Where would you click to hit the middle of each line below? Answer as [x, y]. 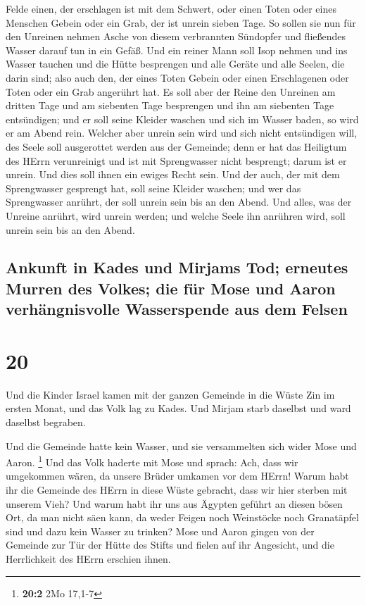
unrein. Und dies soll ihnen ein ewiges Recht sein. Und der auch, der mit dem [173, 174]
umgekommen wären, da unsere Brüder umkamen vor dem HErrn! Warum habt [177, 476]
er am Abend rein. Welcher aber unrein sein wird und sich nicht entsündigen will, [182, 133]
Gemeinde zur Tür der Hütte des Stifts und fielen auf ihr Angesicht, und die [170, 545]
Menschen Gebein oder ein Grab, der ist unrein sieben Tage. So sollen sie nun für [181, 22]
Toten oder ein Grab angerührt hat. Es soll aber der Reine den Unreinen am [171, 91]
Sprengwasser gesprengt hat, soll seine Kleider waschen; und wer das [153, 188]
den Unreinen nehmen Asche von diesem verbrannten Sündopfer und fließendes [176, 36]
